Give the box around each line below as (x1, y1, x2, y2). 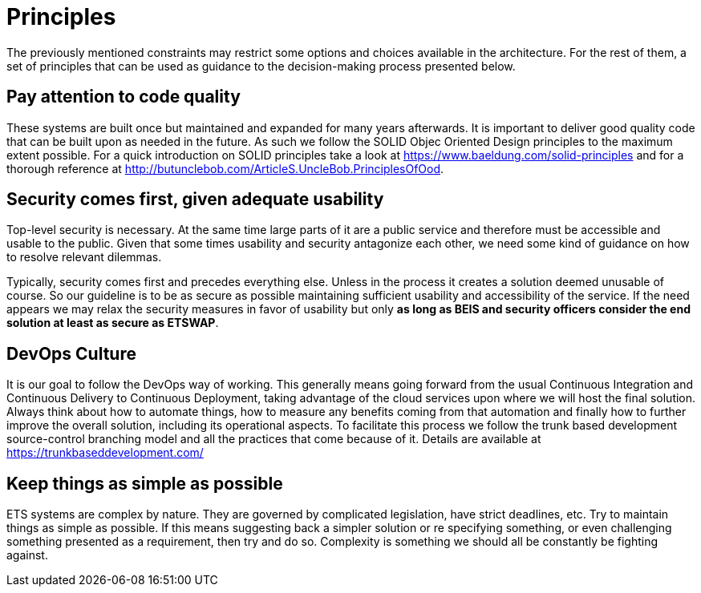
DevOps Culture (6, 343, 136, 364)
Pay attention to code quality (6, 87, 241, 107)
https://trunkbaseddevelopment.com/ (6, 446, 204, 460)
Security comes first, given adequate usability (6, 189, 384, 210)
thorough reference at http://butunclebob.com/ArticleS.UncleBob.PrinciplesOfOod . (6, 161, 444, 175)
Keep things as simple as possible (6, 473, 283, 494)
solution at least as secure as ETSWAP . (6, 316, 219, 330)
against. (6, 548, 48, 563)
